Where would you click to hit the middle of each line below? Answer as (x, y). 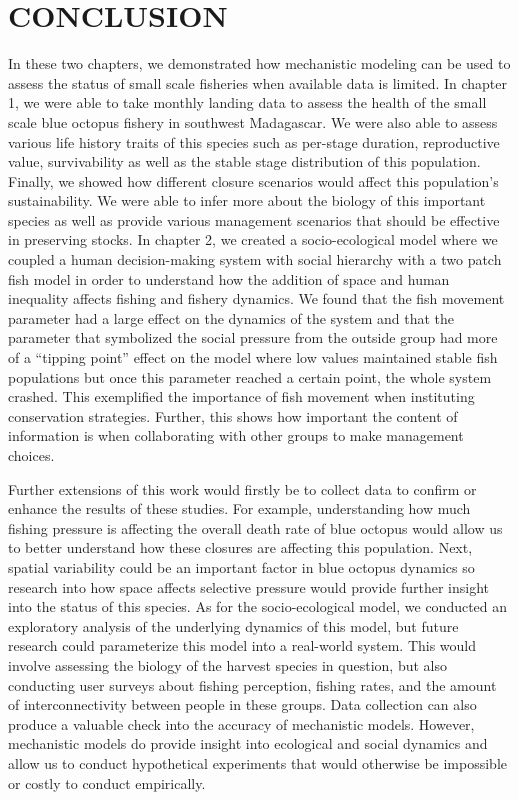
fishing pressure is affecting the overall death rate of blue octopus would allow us (255, 527)
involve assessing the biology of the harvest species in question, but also (227, 664)
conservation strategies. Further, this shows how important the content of (233, 415)
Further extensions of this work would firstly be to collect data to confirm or (242, 488)
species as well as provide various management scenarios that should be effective (254, 219)
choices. (31, 455)
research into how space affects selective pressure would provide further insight (249, 586)
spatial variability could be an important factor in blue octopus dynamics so (241, 566)
